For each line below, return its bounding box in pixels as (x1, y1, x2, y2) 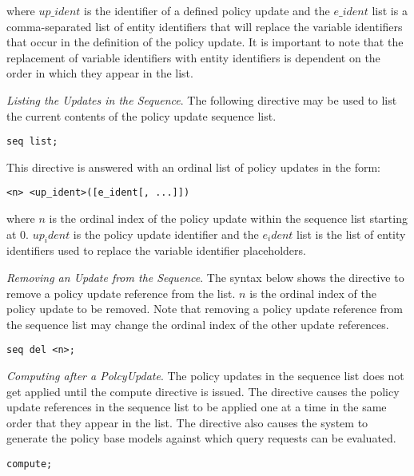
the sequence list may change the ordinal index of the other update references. (6, 315, 389, 332)
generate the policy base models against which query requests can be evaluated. (6, 430, 396, 446)
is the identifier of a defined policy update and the (84, 2, 330, 18)
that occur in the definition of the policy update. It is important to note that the (6, 34, 404, 50)
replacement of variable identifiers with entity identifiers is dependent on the (6, 49, 380, 65)
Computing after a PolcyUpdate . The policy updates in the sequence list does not (6, 367, 404, 384)
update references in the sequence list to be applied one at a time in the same (6, 399, 387, 415)
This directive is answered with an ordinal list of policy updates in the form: (6, 158, 381, 175)
